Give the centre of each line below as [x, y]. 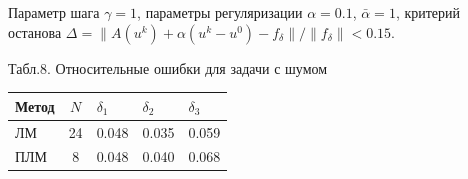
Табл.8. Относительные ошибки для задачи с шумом [168, 67]
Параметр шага [54, 12]
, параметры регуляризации [220, 12]
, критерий [428, 12]
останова [35, 31]
